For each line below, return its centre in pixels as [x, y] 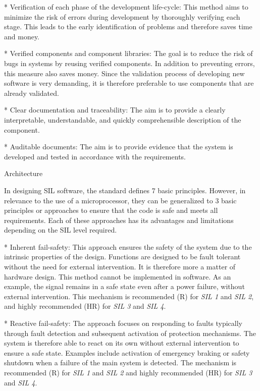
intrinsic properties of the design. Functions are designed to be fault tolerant [122, 257]
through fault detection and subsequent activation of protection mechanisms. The [130, 333]
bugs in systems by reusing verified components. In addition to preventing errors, [129, 63]
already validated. [32, 93]
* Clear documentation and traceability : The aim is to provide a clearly [115, 110]
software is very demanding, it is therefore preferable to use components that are [129, 83]
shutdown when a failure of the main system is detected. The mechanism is [120, 362]
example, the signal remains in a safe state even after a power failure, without [124, 286]
